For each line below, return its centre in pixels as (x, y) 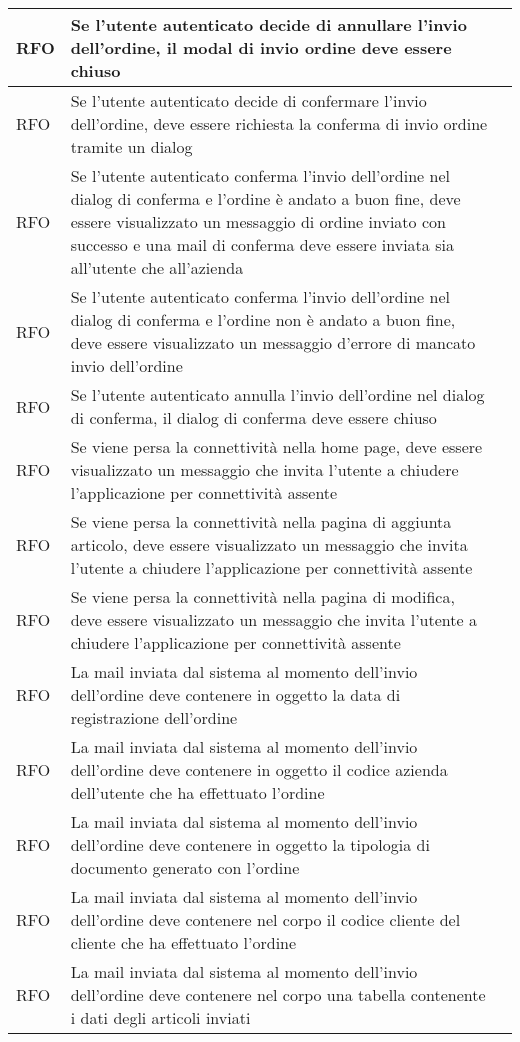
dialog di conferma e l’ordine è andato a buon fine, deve (265, 198)
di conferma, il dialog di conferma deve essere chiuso (253, 417)
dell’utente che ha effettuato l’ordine (197, 792)
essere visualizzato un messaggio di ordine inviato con (258, 221)
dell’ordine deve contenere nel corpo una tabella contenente (278, 994)
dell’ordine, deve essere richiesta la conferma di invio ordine (279, 123)
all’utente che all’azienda (157, 267)
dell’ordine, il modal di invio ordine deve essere (261, 47)
